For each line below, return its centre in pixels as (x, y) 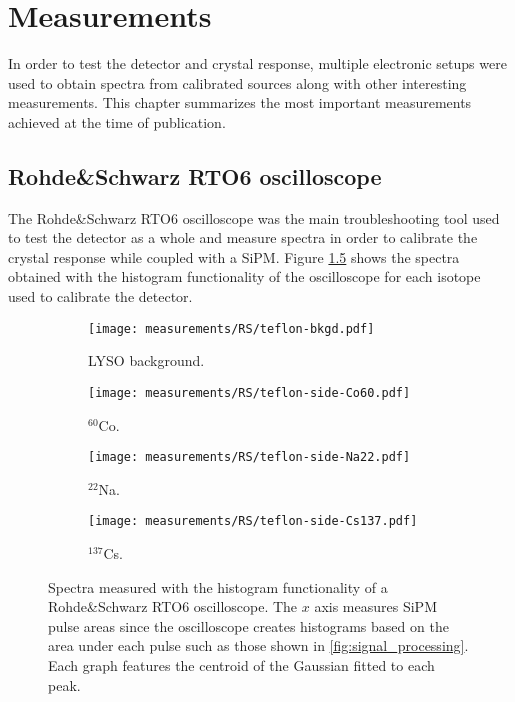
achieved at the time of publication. (117, 121)
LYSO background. (146, 360)
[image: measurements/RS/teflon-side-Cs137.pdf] (253, 521)
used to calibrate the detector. (100, 296)
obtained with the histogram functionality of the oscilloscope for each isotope (244, 276)
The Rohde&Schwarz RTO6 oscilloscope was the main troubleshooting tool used (254, 217)
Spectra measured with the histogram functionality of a (218, 586)
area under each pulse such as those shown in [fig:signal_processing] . (258, 645)
